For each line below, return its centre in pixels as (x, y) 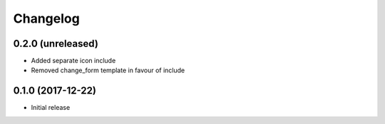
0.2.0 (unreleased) (56, 44)
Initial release (51, 108)
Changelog (46, 18)
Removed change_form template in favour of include (108, 70)
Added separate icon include (73, 61)
